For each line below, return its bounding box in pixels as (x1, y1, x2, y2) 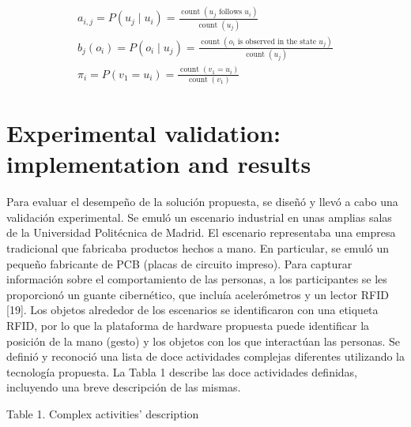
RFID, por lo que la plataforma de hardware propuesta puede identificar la (6, 317, 370, 334)
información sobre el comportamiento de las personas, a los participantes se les (6, 271, 387, 287)
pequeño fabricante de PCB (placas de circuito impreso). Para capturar (6, 255, 353, 272)
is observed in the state (237, 37, 317, 46)
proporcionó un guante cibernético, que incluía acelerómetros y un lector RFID (6, 286, 389, 302)
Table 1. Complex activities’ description (6, 406, 199, 421)
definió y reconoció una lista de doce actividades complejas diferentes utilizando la (6, 348, 405, 365)
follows (218, 7, 243, 16)
